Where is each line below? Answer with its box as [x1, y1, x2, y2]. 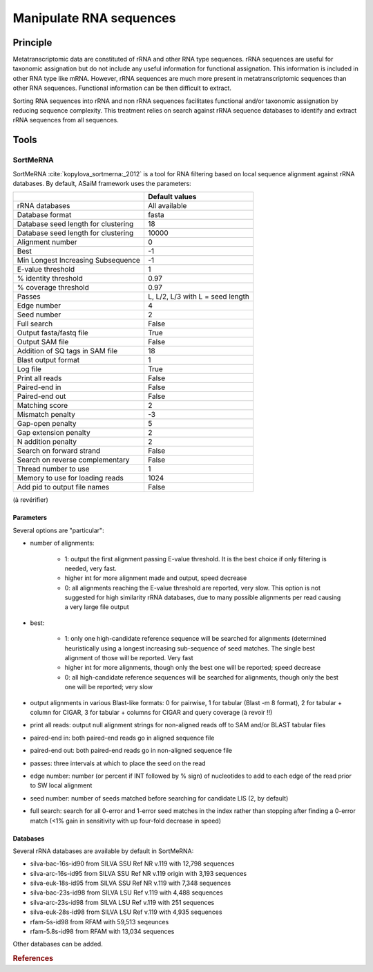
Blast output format [17, 355, 80, 365]
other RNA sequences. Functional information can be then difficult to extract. [12, 84, 231, 93]
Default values [147, 192, 197, 202]
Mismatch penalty [17, 410, 75, 420]
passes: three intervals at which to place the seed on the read [30, 759, 207, 767]
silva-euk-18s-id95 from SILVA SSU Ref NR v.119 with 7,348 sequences [30, 879, 231, 888]
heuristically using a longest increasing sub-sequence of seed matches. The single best [64, 644, 316, 653]
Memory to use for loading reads [17, 474, 124, 483]
